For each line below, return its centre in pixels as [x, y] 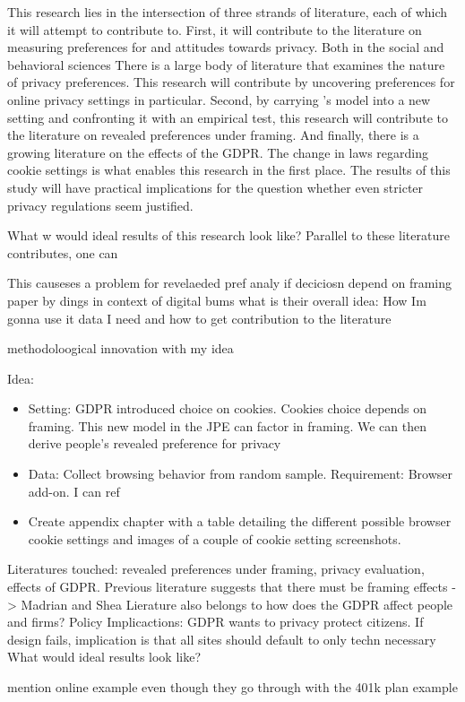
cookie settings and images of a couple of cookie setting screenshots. [215, 538]
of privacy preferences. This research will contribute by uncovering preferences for [231, 82]
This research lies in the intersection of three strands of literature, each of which [228, 12]
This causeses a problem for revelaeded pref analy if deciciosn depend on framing [230, 283]
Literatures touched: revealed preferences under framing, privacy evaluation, [216, 569]
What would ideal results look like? [104, 657]
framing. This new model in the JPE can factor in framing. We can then [227, 425]
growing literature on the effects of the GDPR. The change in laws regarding [218, 152]
